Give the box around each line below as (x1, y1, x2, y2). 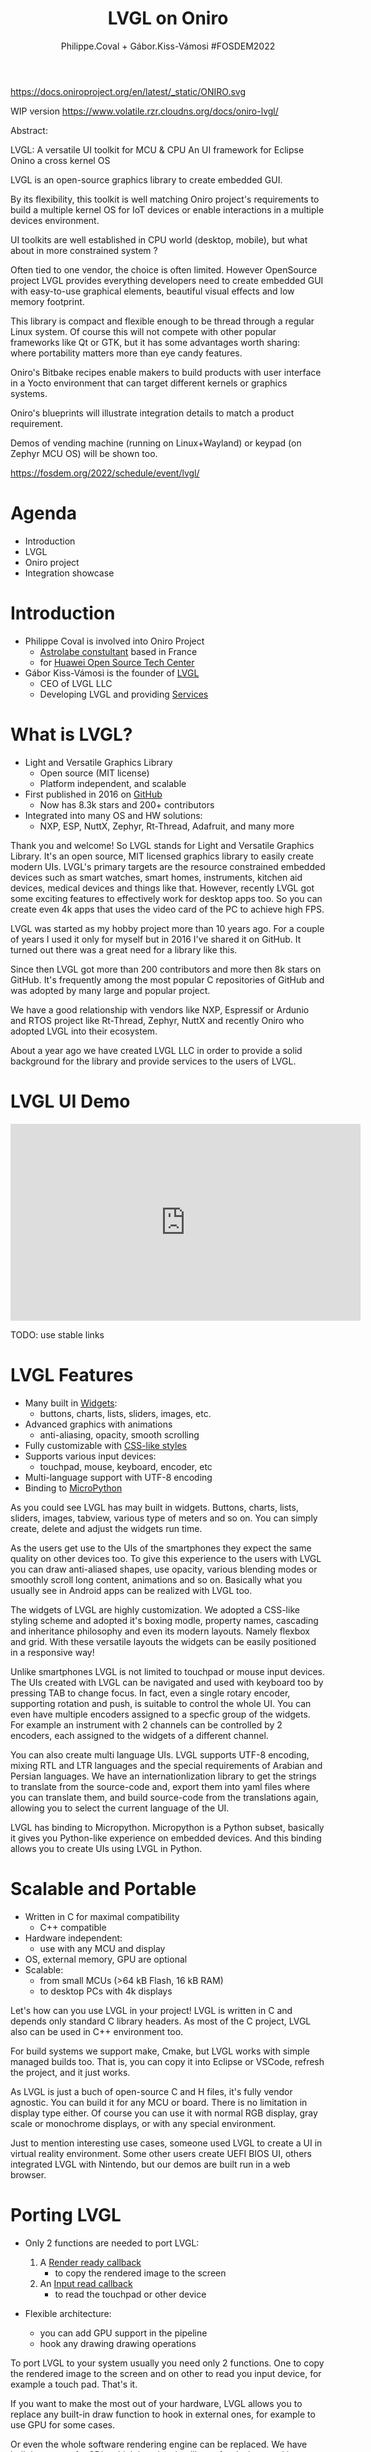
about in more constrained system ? (10, 244, 158, 256)
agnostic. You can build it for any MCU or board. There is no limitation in (10, 2096, 308, 2108)
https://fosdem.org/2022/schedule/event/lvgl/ (10, 467, 200, 479)
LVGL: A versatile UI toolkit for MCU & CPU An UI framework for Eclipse (10, 143, 305, 156)
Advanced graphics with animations (24, 1418, 173, 1430)
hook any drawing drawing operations (39, 2337, 197, 2349)
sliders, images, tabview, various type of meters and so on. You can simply (10, 1512, 318, 1524)
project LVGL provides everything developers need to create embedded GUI (10, 274, 324, 286)
